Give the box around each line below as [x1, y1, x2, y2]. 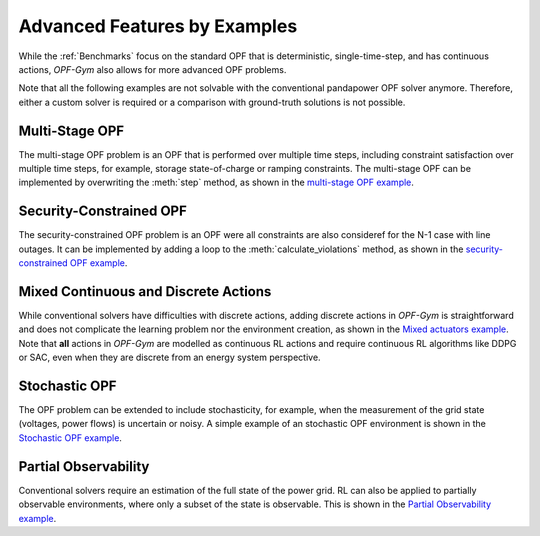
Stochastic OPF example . [18, 431, 122, 444]
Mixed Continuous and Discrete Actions [18, 283, 272, 300]
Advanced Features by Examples [18, 15, 298, 37]
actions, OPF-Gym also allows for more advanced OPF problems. [18, 63, 287, 75]
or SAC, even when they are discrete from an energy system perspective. [18, 351, 321, 364]
